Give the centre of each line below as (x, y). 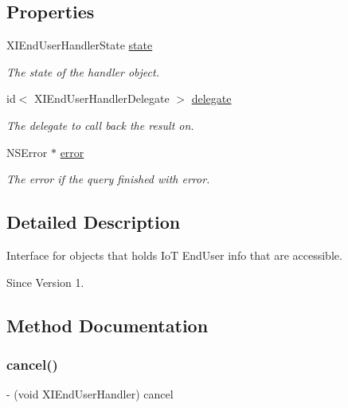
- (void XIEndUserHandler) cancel (90, 394)
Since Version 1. (45, 282)
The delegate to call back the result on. (100, 125)
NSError (27, 152)
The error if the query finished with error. (108, 179)
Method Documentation (108, 325)
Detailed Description (94, 222)
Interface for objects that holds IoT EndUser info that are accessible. (174, 255)
